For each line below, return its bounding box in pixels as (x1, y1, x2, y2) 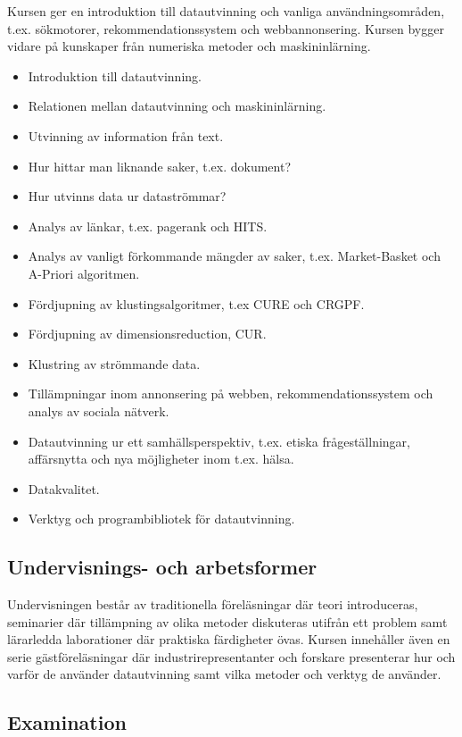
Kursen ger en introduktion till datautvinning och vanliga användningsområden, (7, 2, 445, 20)
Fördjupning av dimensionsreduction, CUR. (28, 324, 267, 343)
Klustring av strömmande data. (28, 354, 201, 373)
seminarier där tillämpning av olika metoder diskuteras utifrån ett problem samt (7, 612, 448, 631)
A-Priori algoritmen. (28, 264, 140, 282)
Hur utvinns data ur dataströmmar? (28, 187, 227, 205)
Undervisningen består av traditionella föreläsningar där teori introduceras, (7, 595, 418, 614)
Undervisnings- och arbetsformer (7, 553, 318, 581)
